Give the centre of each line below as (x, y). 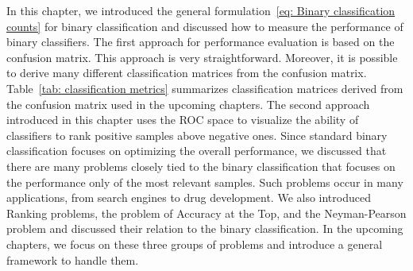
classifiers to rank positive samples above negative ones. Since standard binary (197, 135)
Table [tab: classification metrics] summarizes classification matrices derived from (205, 88)
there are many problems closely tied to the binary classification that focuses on (201, 166)
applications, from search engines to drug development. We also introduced (189, 197)
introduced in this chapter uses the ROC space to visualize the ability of (183, 120)
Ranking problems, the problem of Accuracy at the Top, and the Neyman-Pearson (206, 213)
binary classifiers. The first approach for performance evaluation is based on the (201, 42)
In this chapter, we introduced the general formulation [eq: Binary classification (201, 10)
